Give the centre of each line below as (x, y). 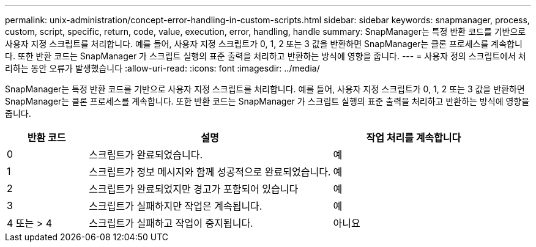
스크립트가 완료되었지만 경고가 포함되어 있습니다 (194, 189)
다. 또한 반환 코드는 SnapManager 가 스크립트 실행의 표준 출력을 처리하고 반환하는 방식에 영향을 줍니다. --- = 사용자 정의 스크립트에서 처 (266, 56)
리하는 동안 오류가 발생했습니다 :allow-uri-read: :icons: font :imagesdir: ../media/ (162, 68)
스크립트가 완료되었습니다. (146, 155)
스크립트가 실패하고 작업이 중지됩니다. (171, 223)
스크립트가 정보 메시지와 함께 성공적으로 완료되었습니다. (210, 172)
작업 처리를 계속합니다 (414, 138)
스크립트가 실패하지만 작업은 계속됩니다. (176, 206)
